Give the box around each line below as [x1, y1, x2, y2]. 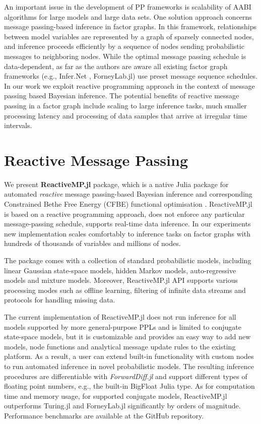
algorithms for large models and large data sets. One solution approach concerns [4, 11, 252, 22]
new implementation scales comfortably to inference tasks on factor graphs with [4, 228, 250, 238]
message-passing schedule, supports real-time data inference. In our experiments [4, 218, 251, 229]
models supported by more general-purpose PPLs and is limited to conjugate [4, 321, 241, 332]
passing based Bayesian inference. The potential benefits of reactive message [4, 90, 239, 101]
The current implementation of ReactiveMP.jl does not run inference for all [4, 311, 236, 322]
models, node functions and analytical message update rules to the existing [4, 341, 236, 351]
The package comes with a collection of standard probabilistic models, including [4, 255, 251, 265]
